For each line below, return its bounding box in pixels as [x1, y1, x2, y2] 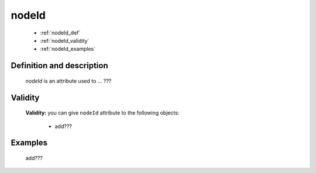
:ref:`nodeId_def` [40, 29, 81, 36]
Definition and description [11, 61, 108, 71]
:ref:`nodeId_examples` [40, 46, 96, 53]
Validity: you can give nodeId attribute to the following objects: [25, 109, 180, 116]
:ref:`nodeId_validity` [40, 37, 90, 44]
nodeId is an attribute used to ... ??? [25, 77, 112, 84]
